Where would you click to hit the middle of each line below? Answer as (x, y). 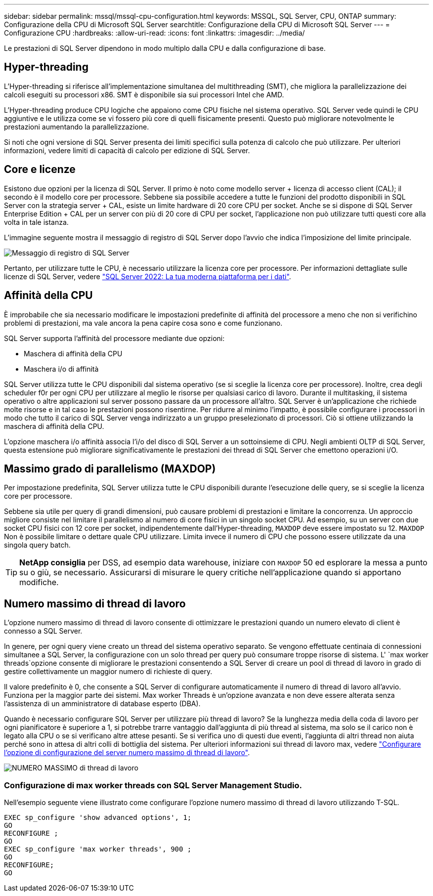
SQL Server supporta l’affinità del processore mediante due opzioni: (114, 338)
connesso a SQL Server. (43, 631)
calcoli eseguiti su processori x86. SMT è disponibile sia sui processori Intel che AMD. (144, 94)
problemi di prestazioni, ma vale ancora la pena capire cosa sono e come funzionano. (143, 323)
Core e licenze (40, 170)
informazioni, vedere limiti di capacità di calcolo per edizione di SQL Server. (127, 150)
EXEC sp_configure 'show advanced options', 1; (98, 817)
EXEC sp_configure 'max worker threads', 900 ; (98, 849)
